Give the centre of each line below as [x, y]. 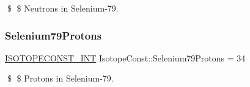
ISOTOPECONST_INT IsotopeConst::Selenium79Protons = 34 [125, 57]
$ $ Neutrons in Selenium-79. [63, 8]
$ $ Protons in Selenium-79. [60, 78]
